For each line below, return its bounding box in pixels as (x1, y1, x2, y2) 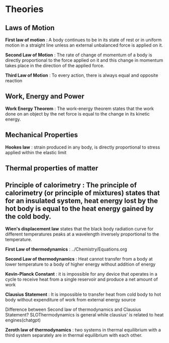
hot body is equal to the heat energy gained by (5, 204, 154, 213)
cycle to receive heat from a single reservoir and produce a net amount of (5, 276, 158, 282)
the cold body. (5, 212, 51, 221)
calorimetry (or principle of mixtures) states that (5, 189, 160, 197)
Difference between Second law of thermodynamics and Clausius (5, 306, 142, 312)
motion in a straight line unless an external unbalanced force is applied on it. (5, 42, 163, 48)
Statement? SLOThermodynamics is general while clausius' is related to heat (5, 311, 164, 317)
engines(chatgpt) (5, 317, 41, 323)
